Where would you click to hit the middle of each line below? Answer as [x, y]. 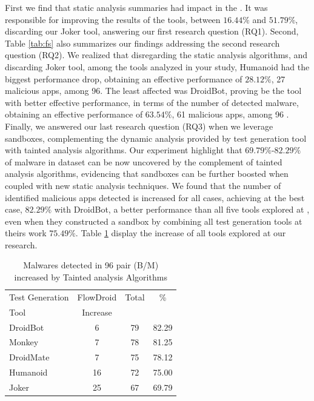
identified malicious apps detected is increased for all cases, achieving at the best [155, 197]
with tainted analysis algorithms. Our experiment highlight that [124, 150]
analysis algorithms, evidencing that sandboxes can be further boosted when [147, 174]
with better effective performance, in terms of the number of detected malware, [152, 102]
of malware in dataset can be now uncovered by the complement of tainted [144, 161]
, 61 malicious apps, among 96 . [230, 114]
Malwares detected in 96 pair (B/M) [91, 265]
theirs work [26, 233]
